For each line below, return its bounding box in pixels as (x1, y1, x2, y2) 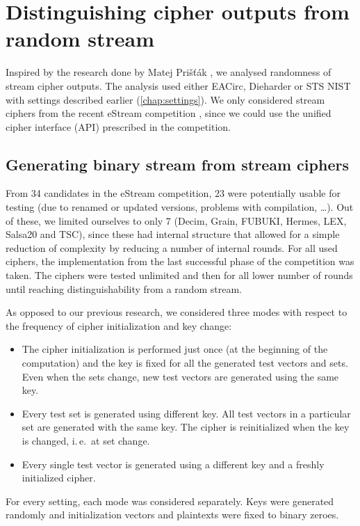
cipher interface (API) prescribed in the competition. (6, 119, 231, 134)
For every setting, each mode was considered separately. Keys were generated (6, 493, 334, 508)
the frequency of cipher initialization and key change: (6, 318, 232, 333)
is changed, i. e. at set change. (22, 433, 150, 447)
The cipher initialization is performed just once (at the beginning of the (22, 342, 328, 356)
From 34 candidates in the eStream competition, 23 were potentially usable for (6, 186, 341, 200)
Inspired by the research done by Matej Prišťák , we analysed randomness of (6, 65, 332, 79)
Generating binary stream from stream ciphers (6, 153, 349, 175)
